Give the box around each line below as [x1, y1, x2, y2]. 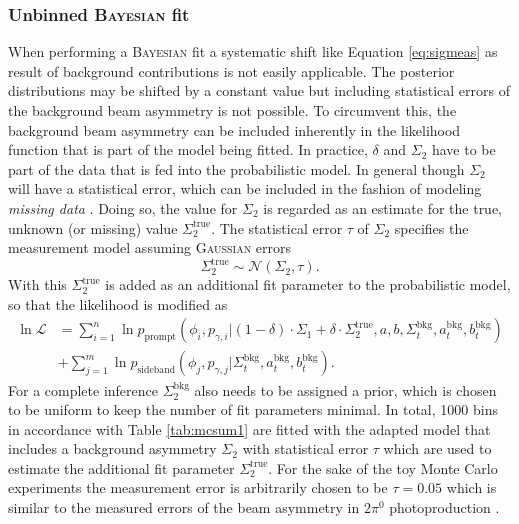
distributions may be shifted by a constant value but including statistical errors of [8, 80, 511, 101]
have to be [431, 139, 496, 160]
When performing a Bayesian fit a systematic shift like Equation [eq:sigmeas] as [8, 41, 498, 62]
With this [8, 274, 67, 295]
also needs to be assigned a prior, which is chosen [194, 379, 497, 400]
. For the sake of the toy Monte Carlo [268, 457, 498, 478]
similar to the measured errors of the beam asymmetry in [8, 497, 360, 518]
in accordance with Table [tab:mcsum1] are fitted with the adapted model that [8, 418, 491, 439]
